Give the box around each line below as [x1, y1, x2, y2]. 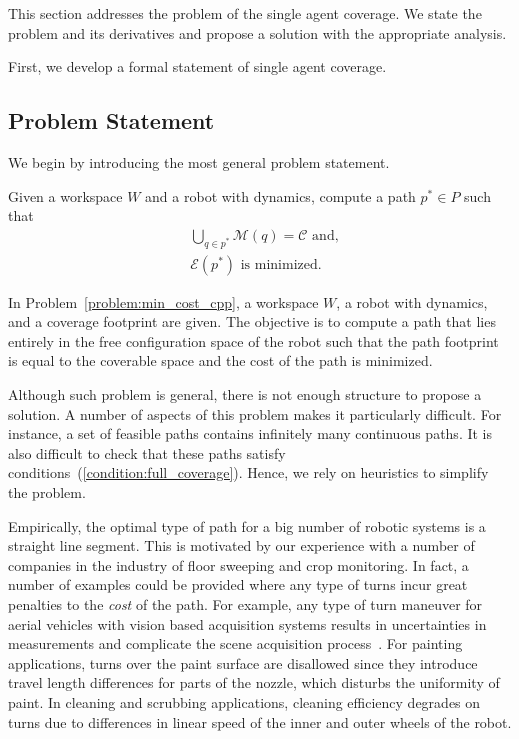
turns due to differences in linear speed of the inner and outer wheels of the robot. [8, 711, 512, 732]
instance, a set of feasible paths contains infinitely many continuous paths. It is [8, 423, 493, 444]
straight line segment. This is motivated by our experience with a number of [8, 535, 475, 556]
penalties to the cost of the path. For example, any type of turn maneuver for [8, 593, 483, 614]
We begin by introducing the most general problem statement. [8, 151, 390, 172]
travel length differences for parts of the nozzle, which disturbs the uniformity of [8, 672, 500, 693]
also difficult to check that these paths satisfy [8, 442, 286, 463]
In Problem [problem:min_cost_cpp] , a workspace [8, 291, 319, 312]
